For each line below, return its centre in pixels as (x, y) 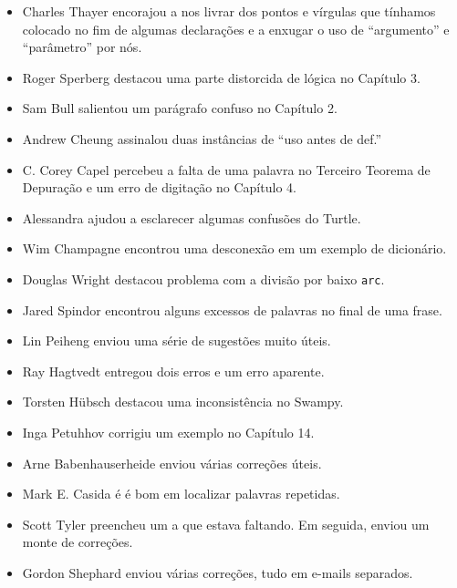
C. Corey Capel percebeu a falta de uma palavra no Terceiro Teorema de (226, 169)
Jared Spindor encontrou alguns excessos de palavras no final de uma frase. (232, 309)
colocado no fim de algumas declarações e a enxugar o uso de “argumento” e (236, 29)
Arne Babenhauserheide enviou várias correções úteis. (172, 463)
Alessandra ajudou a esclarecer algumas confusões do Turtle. (192, 217)
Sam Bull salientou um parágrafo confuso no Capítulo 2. (180, 108)
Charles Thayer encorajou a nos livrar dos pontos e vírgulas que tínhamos (229, 11)
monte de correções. (78, 542)
